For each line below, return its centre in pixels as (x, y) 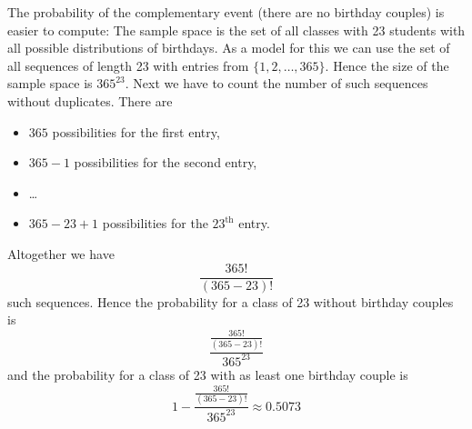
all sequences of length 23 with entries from (128, 65)
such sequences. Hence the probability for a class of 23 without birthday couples (231, 301)
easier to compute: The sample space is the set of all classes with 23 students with (236, 30)
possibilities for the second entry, (166, 162)
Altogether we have (61, 253)
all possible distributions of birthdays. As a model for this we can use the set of (229, 48)
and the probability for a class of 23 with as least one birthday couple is (208, 374)
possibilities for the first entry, (136, 131)
